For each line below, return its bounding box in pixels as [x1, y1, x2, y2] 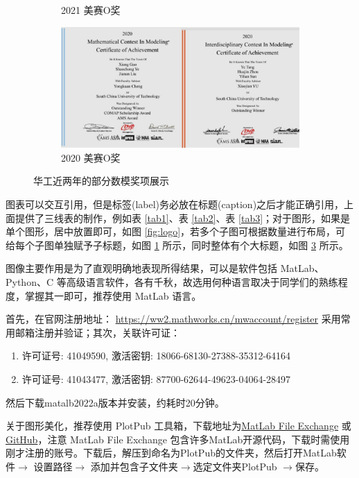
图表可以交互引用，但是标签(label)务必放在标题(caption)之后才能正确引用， [6, 197, 344, 212]
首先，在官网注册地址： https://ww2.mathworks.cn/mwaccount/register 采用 [6, 311, 341, 326]
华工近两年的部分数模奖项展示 [33, 173, 169, 188]
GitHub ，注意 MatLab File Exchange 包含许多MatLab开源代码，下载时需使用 [6, 432, 350, 446]
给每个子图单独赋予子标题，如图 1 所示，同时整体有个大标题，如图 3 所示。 [6, 237, 349, 252]
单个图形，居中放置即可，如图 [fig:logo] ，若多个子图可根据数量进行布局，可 [6, 224, 346, 239]
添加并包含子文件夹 [90, 459, 178, 473]
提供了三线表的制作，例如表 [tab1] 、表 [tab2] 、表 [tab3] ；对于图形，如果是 [15, 210, 351, 225]
